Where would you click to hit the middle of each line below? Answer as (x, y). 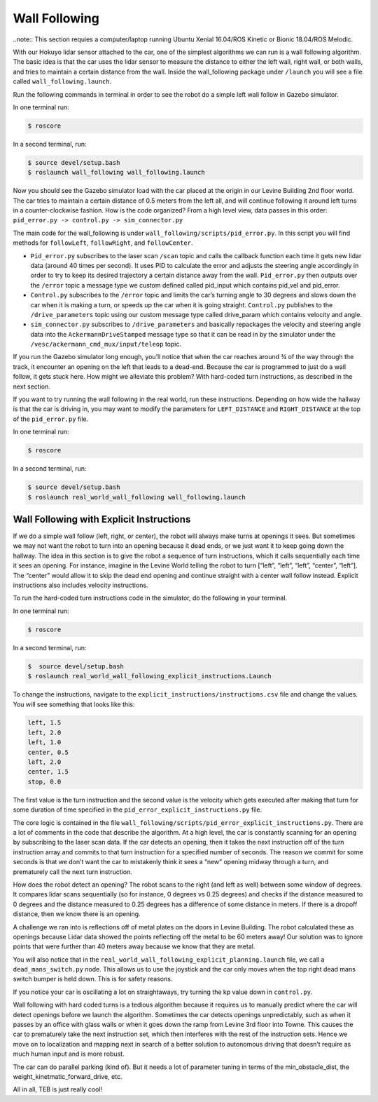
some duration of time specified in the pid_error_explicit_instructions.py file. (138, 809)
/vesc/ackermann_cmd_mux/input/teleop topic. (106, 344)
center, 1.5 (48, 772)
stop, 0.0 (44, 781)
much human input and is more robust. (69, 1054)
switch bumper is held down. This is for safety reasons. (93, 979)
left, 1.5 (44, 723)
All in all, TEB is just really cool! (58, 1089)
